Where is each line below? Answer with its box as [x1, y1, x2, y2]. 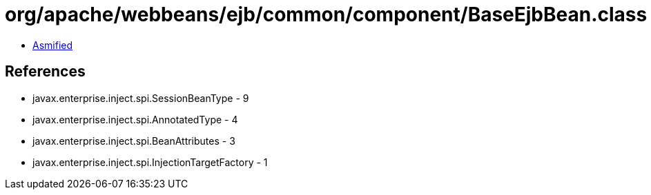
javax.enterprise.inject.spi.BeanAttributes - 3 [32, 134, 235, 147]
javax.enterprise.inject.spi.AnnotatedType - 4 [32, 113, 238, 125]
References [5, 63, 86, 81]
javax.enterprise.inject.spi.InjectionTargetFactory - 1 [32, 156, 268, 168]
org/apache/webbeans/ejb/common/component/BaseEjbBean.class [5, 3, 648, 26]
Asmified [32, 39, 73, 51]
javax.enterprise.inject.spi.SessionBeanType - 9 [32, 92, 249, 104]
